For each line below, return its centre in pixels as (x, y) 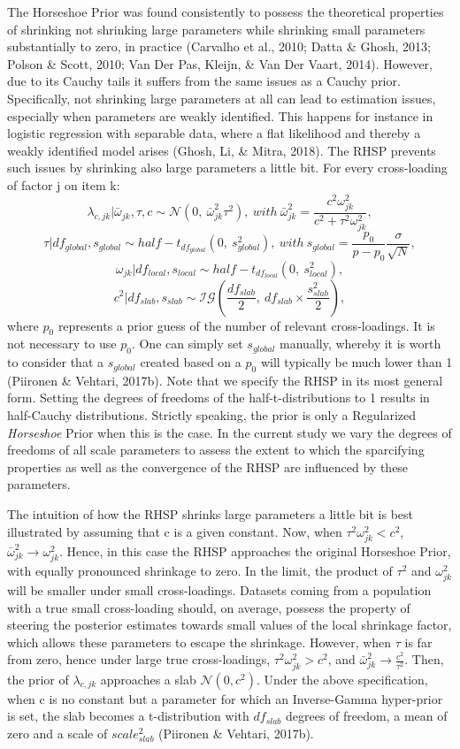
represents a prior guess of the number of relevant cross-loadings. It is (246, 325)
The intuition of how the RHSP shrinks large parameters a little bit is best (211, 514)
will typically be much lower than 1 (356, 362)
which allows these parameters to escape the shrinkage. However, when (199, 642)
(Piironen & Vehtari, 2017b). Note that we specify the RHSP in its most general (225, 380)
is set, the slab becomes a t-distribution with (128, 716)
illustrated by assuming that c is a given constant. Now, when (175, 531)
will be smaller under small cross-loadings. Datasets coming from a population (219, 590)
